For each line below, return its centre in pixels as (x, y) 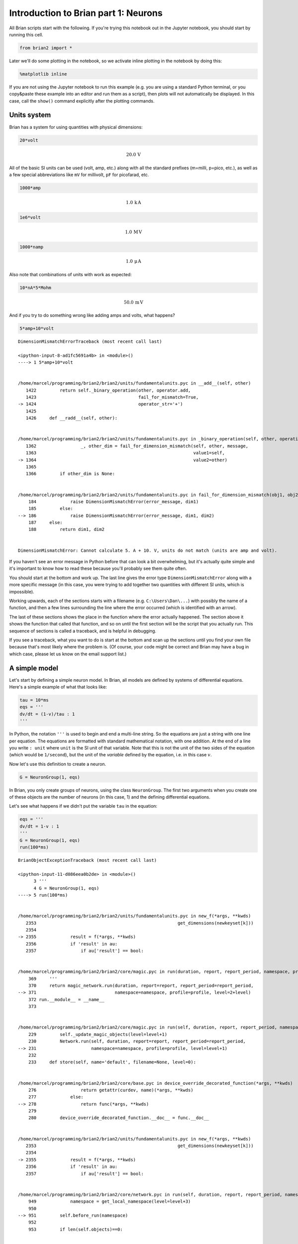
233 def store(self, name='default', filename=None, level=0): (112, 1062)
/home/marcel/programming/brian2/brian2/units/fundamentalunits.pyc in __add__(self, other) (135, 383)
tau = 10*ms (34, 700)
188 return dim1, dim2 (66, 529)
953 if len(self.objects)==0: (75, 1229)
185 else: (51, 509)
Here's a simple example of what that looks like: (58, 687)
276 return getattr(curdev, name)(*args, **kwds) (111, 1090)
